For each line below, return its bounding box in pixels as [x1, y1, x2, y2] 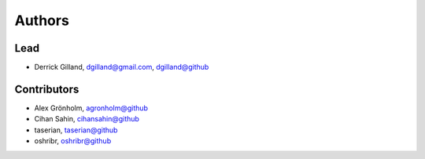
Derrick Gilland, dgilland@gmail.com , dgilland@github [34, 63, 209, 72]
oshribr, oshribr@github [34, 136, 112, 146]
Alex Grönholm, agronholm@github [34, 103, 149, 113]
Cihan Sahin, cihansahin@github [34, 114, 139, 124]
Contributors [14, 82, 79, 96]
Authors [14, 12, 70, 29]
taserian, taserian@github [34, 125, 118, 135]
